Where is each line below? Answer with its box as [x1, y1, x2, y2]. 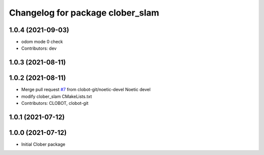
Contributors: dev [21, 45, 57, 51]
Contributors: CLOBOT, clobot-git [21, 100, 89, 106]
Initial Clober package [21, 141, 66, 147]
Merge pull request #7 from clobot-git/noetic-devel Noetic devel [21, 87, 151, 93]
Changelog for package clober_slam [9, 7, 159, 18]
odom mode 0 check [21, 39, 63, 45]
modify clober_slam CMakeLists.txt [21, 93, 92, 99]
